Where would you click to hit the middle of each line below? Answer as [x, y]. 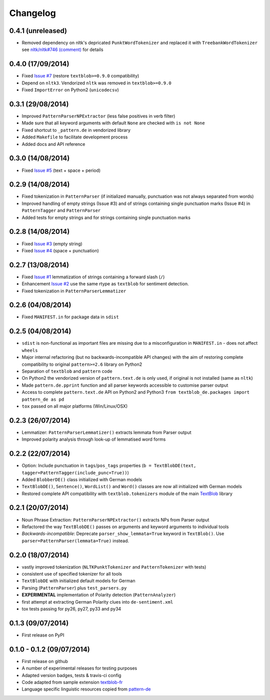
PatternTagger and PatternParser [61, 210]
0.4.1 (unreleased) [38, 31]
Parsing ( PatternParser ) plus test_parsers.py [74, 588]
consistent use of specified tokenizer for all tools [72, 574]
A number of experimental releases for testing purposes [79, 668]
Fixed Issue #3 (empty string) [52, 244]
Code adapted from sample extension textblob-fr [72, 682]
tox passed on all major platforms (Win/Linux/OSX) [75, 406]
